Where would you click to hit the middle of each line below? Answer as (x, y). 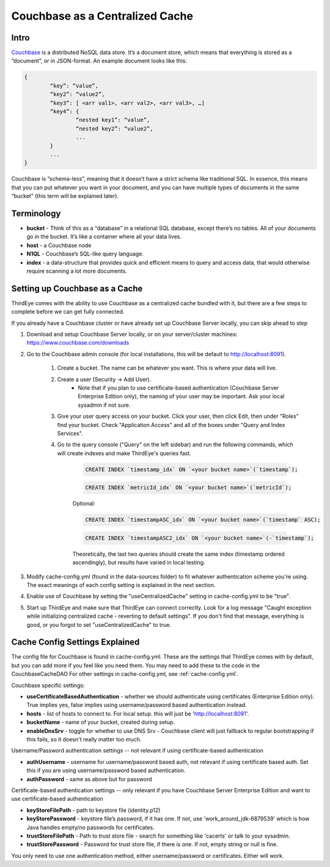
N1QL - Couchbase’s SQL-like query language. (85, 254)
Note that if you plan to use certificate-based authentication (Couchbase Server (178, 388)
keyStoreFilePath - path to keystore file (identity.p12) (94, 810)
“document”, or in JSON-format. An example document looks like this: (99, 61)
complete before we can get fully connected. (68, 312)
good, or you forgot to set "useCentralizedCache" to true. (99, 624)
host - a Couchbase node (59, 245)
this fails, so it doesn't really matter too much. (84, 739)
